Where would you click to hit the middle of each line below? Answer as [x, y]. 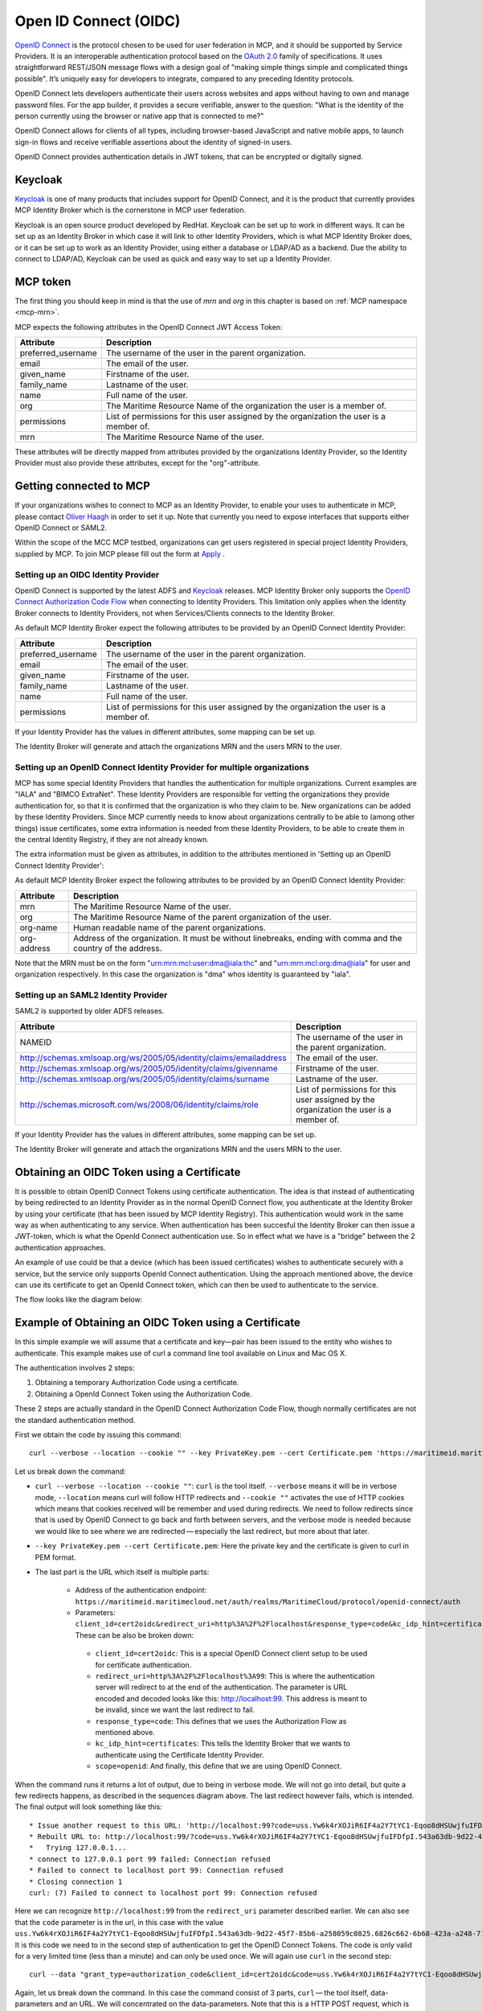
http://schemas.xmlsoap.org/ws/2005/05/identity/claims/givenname [149, 1068]
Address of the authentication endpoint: [141, 1590]
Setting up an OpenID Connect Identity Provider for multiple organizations [162, 767]
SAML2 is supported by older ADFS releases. [90, 1011]
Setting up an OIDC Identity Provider [87, 574]
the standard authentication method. [75, 1420]
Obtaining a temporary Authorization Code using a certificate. [137, 1383]
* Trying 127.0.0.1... [78, 1848]
